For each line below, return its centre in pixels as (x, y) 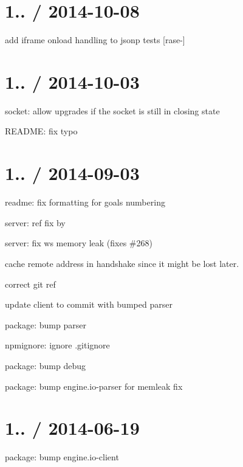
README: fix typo (41, 131)
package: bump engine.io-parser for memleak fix (94, 386)
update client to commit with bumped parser (89, 304)
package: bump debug (46, 365)
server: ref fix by (35, 222)
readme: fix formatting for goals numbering (85, 202)
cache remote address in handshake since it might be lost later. (122, 263)
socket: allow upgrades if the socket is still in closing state (112, 110)
